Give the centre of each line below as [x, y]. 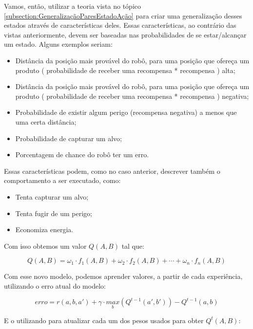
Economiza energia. [44, 229]
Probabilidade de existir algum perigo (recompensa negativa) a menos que [126, 112]
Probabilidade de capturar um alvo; [68, 138]
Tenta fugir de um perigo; [54, 213]
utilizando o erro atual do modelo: [55, 285]
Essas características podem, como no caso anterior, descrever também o [112, 171]
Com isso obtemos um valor [45, 246]
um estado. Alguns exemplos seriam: [58, 44]
